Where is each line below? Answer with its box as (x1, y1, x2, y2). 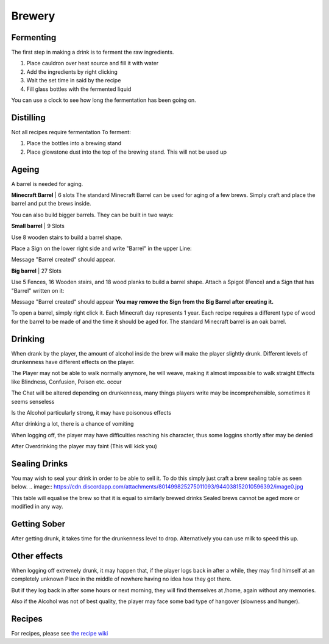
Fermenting (11, 32, 57, 43)
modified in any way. (11, 503, 63, 510)
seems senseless (11, 398, 55, 405)
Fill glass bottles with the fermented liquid (26, 85, 132, 93)
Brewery (11, 9, 55, 23)
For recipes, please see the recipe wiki (11, 630, 108, 637)
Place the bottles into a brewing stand (26, 140, 122, 147)
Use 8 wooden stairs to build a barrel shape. (11, 234, 122, 241)
